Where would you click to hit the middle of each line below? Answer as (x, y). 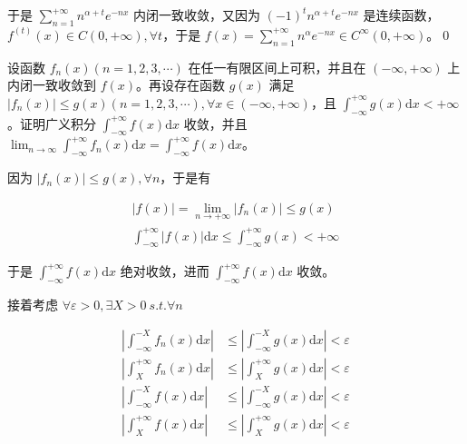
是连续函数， (401, 15)
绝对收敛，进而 (165, 271)
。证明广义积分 (52, 123)
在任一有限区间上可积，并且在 (277, 67)
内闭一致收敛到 (52, 85)
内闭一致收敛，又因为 (197, 15)
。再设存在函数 (181, 85)
